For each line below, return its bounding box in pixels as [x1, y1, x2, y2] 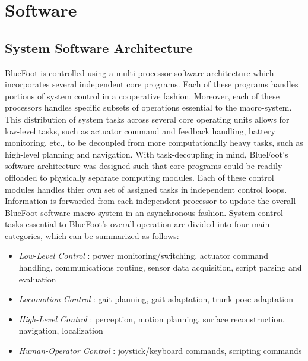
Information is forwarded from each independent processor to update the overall [5, 194, 296, 207]
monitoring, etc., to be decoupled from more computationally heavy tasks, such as [5, 136, 303, 149]
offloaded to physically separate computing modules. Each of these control [5, 171, 274, 183]
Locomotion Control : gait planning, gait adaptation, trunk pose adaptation [18, 293, 294, 305]
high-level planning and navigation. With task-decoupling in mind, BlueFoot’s [5, 147, 288, 160]
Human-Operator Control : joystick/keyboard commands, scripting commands [18, 344, 302, 357]
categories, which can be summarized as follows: [5, 229, 179, 241]
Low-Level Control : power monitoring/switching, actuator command [18, 249, 268, 262]
